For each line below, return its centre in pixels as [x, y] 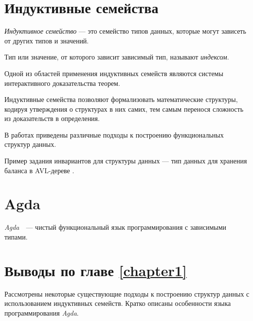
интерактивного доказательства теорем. [62, 83]
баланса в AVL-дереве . [39, 170]
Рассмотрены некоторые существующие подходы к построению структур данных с [127, 293]
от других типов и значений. [47, 40]
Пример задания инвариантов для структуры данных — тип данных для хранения [126, 161]
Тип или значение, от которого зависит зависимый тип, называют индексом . [117, 57]
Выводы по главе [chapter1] [96, 270]
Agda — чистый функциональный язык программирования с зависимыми [116, 227]
